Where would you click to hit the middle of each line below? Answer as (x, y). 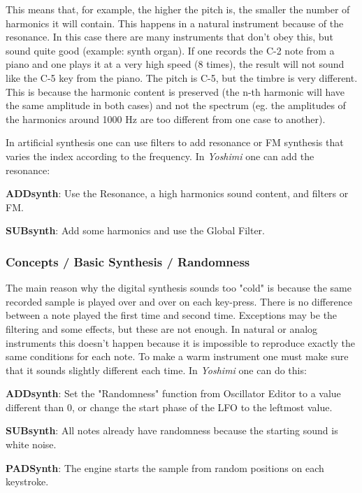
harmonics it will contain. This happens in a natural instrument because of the (175, 23)
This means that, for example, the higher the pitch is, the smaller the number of (178, 9)
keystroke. (27, 481)
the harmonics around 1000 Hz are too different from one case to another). (166, 119)
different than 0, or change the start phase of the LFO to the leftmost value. (169, 407)
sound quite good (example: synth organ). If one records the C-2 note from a (170, 50)
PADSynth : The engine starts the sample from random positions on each (165, 467)
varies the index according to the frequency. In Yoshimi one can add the (160, 156)
